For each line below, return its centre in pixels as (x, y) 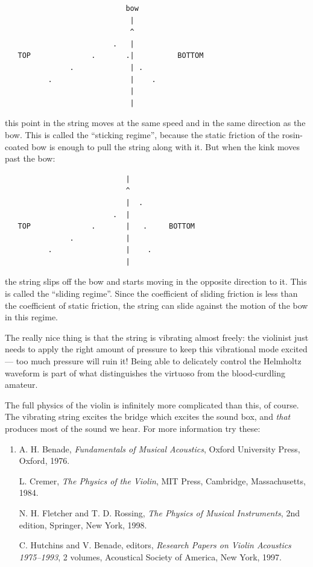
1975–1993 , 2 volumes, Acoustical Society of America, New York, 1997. (150, 556)
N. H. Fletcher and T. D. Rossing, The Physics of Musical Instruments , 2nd (159, 512)
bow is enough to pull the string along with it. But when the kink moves (166, 146)
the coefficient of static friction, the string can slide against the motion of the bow (156, 305)
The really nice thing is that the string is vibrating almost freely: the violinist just (157, 337)
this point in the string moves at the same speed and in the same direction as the (155, 123)
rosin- (292, 134)
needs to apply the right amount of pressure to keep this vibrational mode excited (156, 349)
